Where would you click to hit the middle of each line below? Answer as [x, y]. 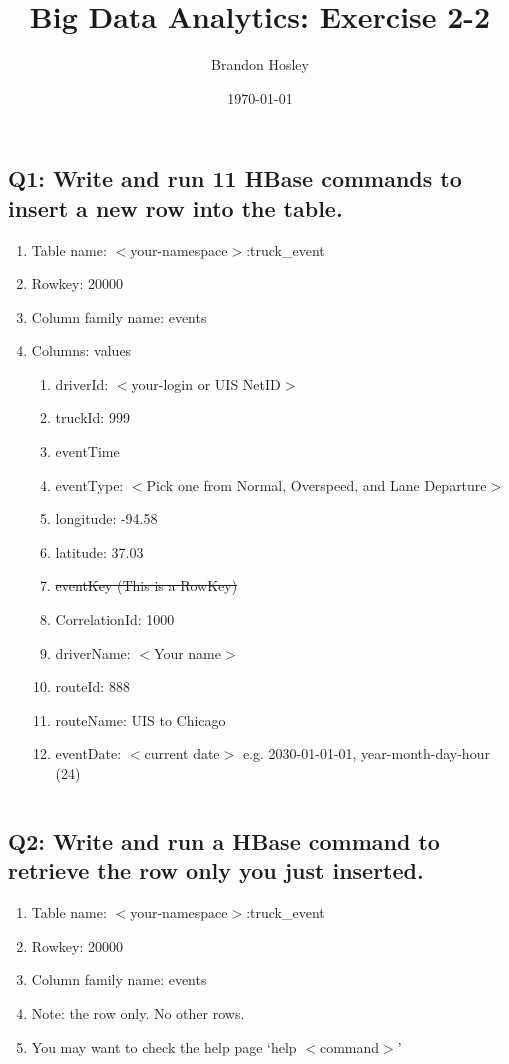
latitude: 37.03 [99, 551]
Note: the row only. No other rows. [138, 1012]
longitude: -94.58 [106, 518]
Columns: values [81, 350]
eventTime [87, 451]
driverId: [82, 383]
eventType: [89, 484]
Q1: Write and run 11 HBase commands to [235, 178]
